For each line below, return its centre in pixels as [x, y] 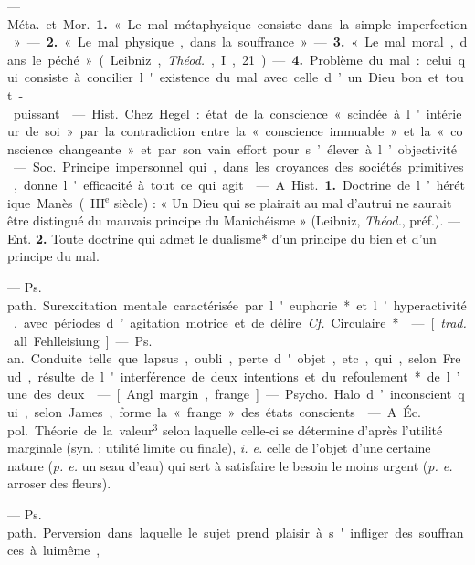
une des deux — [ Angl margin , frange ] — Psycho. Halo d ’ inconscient [230, 394]
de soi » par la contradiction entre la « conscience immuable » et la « [235, 131]
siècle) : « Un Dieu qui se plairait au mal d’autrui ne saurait [283, 202]
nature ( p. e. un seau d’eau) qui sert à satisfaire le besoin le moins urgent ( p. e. [230, 465]
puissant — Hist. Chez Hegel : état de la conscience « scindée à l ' [216, 113]
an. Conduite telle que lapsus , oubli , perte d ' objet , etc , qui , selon [222, 358]
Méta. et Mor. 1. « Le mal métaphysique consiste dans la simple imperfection [237, 23]
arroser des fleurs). [59, 483]
